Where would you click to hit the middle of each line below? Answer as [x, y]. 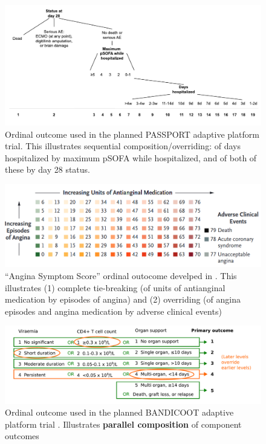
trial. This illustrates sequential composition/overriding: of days [123, 146]
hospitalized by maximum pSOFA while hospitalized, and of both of [131, 157]
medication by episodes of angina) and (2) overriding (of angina [123, 299]
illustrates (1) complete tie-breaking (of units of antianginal [115, 287]
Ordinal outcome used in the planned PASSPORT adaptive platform [132, 134]
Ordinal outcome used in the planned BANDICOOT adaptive [119, 412]
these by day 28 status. [47, 169]
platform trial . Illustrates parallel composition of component [123, 424]
